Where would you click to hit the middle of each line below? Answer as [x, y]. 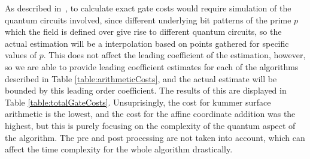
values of [21, 55]
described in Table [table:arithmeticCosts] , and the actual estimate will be [141, 78]
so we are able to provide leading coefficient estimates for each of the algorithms [152, 66]
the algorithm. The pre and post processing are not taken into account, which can [155, 137]
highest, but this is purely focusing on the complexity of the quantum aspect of [150, 125]
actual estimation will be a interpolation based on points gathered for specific [147, 43]
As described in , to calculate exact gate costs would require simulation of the [148, 8]
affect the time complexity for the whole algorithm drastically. [119, 149]
